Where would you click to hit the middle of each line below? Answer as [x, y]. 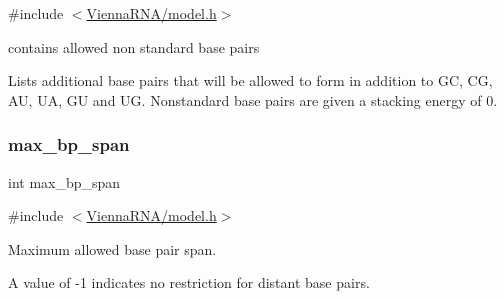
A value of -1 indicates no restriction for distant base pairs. [189, 282]
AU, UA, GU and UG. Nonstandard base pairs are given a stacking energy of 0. [253, 99]
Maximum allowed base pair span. [112, 248]
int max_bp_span [64, 181]
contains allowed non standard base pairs [134, 46]
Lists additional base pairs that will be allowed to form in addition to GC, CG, [250, 80]
